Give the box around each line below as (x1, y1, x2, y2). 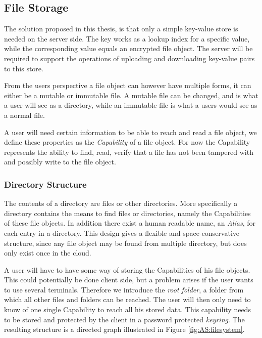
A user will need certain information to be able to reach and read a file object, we (4, 126, 257, 137)
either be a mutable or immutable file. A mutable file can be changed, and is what (4, 90, 258, 100)
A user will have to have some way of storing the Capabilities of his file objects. (4, 264, 250, 275)
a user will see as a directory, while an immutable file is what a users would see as (4, 100, 257, 110)
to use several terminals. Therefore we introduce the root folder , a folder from (4, 284, 244, 294)
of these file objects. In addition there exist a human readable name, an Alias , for (4, 218, 256, 228)
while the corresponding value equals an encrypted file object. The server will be (4, 43, 253, 54)
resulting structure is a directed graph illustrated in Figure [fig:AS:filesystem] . (4, 324, 245, 334)
